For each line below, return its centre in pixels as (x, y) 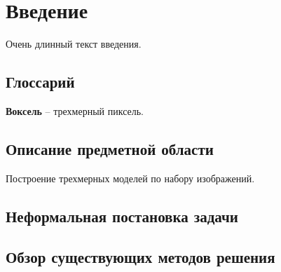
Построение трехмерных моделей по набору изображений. (130, 178)
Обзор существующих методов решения (140, 257)
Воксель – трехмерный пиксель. (75, 110)
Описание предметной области (110, 148)
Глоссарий (40, 82)
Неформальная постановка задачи (122, 216)
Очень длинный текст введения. (74, 44)
